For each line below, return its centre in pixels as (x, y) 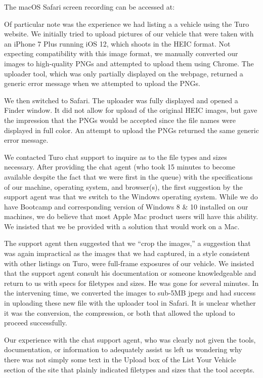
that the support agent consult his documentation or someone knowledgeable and (130, 273)
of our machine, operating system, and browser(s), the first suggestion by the (123, 186)
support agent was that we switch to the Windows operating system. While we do (131, 197)
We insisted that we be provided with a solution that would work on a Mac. (122, 226)
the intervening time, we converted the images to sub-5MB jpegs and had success (130, 293)
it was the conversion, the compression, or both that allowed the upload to (120, 312)
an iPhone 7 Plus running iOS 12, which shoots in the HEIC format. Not (117, 43)
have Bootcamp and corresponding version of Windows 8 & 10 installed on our (126, 206)
